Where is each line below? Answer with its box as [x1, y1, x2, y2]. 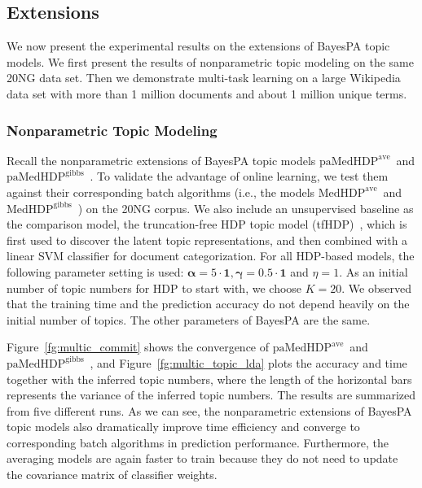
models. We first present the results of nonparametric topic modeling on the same [7, 53, 414, 70]
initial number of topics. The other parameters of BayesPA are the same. [7, 311, 371, 328]
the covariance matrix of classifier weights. [7, 466, 218, 483]
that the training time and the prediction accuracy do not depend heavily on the [7, 295, 410, 312]
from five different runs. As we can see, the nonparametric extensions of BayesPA [7, 402, 412, 419]
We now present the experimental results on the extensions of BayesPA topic [7, 37, 390, 54]
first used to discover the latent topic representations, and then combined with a [7, 231, 408, 248]
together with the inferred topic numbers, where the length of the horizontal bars [7, 370, 412, 387]
